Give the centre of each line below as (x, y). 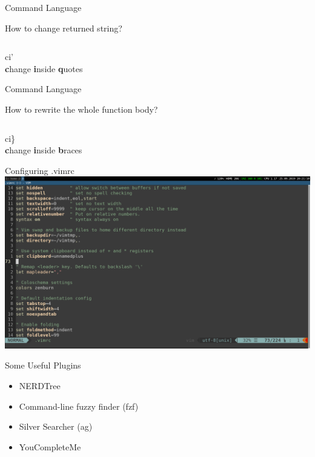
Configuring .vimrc (40, 170)
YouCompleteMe (50, 446)
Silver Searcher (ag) (56, 426)
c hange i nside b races (44, 150)
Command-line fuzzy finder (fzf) (79, 406)
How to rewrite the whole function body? (81, 109)
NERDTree (40, 386)
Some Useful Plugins (43, 365)
